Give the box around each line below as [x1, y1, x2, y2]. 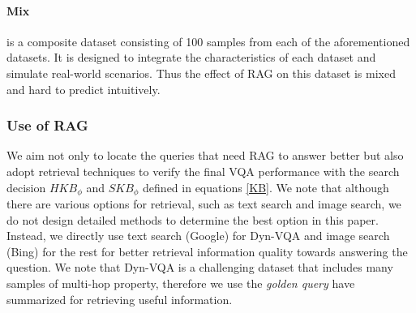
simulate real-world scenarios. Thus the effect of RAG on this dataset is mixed [6, 64, 396, 81]
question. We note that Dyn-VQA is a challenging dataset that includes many [6, 259, 393, 276]
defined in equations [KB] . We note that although [143, 178, 389, 195]
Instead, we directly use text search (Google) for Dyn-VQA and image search [6, 227, 390, 244]
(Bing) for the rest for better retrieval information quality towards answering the [6, 242, 408, 259]
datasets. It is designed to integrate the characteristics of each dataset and [6, 49, 376, 66]
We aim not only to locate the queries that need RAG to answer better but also [6, 147, 404, 164]
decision [6, 178, 46, 195]
